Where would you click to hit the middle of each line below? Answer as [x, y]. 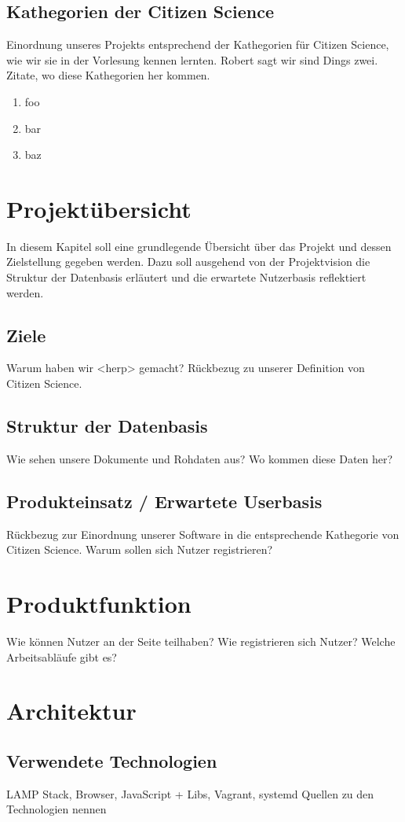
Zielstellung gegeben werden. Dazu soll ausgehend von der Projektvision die [188, 262]
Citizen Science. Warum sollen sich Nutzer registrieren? [140, 549]
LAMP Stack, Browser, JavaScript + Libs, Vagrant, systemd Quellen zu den [190, 793]
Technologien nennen [57, 809]
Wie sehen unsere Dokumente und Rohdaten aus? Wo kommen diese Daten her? [200, 458]
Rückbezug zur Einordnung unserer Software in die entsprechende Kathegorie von [203, 534]
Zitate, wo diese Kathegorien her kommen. [108, 75]
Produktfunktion [99, 604]
